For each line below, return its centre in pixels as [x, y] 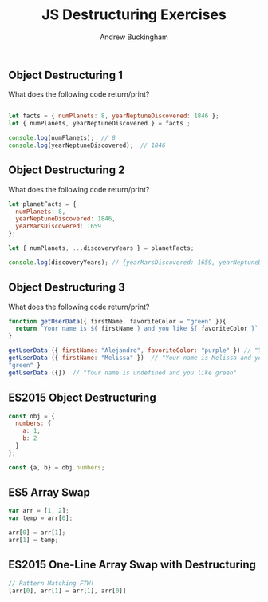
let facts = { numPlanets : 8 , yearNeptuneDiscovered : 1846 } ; [114, 116]
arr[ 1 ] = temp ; [33, 541]
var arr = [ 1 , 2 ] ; [39, 511]
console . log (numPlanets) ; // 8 [62, 138]
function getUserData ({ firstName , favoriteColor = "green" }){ [117, 321]
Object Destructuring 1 [66, 75]
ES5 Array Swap [49, 493]
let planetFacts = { [43, 204]
